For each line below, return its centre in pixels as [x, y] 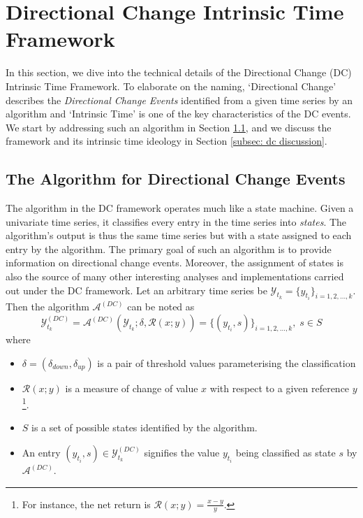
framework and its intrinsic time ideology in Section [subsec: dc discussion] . [166, 141]
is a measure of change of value [132, 388]
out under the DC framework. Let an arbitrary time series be [136, 290]
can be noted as [161, 307]
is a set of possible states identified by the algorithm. [145, 427]
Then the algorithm [47, 307]
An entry [41, 453]
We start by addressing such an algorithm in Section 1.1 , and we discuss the [169, 127]
